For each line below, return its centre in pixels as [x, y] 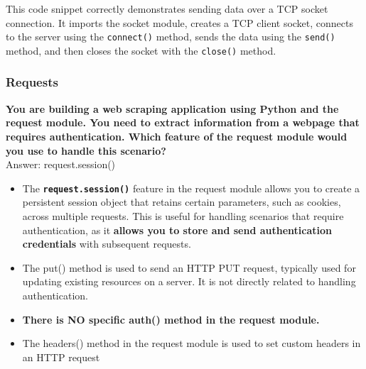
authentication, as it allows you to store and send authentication [177, 230]
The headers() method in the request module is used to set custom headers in [192, 343]
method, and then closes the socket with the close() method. [141, 50]
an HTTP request [61, 357]
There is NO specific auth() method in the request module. [171, 319]
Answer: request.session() [61, 164]
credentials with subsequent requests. [107, 244]
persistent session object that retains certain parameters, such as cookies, [182, 202]
